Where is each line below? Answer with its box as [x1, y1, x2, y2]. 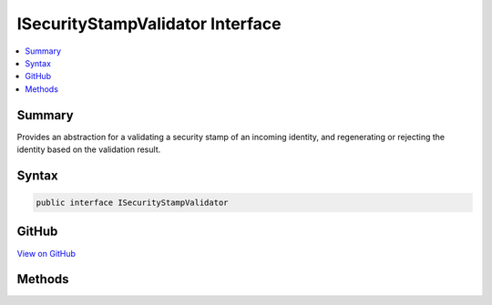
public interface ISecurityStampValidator [36, 198, 229, 208]
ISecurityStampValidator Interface [16, 14, 282, 34]
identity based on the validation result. [16, 144, 161, 155]
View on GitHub [16, 248, 77, 259]
